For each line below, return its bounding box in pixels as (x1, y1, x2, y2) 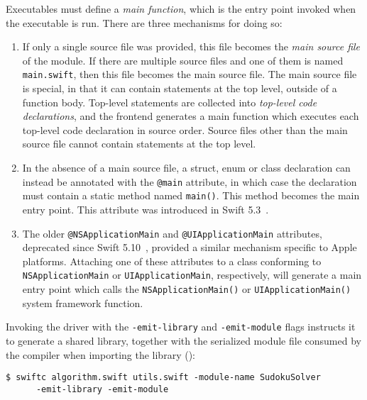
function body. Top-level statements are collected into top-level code (22, 94, 317, 109)
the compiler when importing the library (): (6, 347, 195, 362)
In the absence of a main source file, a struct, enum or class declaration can (22, 160, 351, 174)
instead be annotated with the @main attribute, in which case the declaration (22, 174, 357, 189)
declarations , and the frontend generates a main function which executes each (22, 109, 359, 123)
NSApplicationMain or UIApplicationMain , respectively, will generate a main (22, 267, 362, 282)
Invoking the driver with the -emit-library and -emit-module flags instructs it (6, 319, 356, 334)
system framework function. (22, 295, 143, 310)
